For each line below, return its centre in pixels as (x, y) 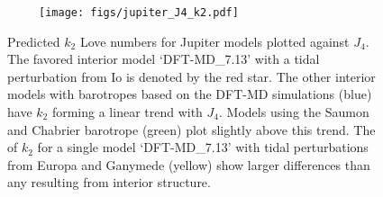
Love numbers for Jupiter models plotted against (214, 41)
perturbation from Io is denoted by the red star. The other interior (191, 76)
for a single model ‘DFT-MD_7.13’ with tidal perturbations (203, 147)
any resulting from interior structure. (109, 182)
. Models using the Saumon (294, 112)
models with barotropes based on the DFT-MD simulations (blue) (190, 94)
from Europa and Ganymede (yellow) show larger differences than (189, 164)
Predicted (34, 41)
